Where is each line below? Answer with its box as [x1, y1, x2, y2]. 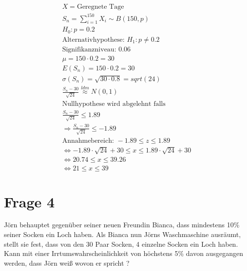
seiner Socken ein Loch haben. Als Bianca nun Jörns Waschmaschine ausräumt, [4, 229, 241, 239]
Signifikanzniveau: [62, 46, 116, 53]
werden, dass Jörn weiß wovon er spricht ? [4, 257, 130, 268]
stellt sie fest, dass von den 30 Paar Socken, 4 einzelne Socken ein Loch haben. [4, 238, 238, 249]
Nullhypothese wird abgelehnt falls [62, 100, 166, 107]
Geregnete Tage [76, 3, 124, 11]
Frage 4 [4, 191, 55, 211]
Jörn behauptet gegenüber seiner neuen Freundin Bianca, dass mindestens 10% [4, 220, 240, 230]
